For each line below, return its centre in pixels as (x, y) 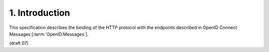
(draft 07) (19, 43)
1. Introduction (40, 13)
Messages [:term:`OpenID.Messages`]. (49, 34)
